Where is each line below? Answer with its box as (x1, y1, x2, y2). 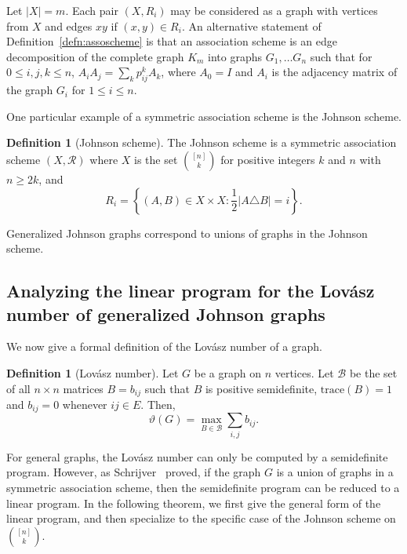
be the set (349, 364, 398, 381)
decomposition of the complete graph (6, 48, 184, 64)
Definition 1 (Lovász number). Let (6, 364, 179, 381)
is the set (134, 151, 178, 167)
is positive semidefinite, (205, 380, 318, 396)
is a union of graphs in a (276, 464, 394, 480)
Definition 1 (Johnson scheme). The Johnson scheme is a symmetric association (6, 134, 397, 151)
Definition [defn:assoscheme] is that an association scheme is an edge (6, 33, 337, 49)
